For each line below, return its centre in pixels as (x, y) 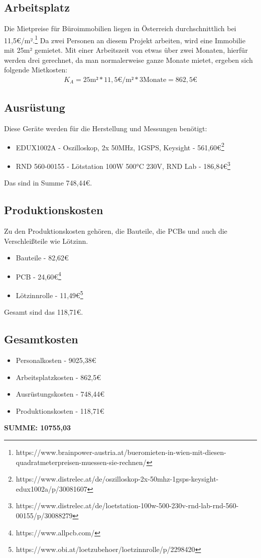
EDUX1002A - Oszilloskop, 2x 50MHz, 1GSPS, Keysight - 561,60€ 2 (120, 146)
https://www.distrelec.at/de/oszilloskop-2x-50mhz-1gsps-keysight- (117, 479)
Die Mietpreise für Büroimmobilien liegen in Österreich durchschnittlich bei (120, 28)
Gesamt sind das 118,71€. (44, 312)
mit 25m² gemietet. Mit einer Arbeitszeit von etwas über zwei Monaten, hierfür (126, 50)
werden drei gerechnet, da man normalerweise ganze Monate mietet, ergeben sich (128, 60)
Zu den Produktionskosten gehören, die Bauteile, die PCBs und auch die (116, 230)
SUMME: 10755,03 (38, 428)
